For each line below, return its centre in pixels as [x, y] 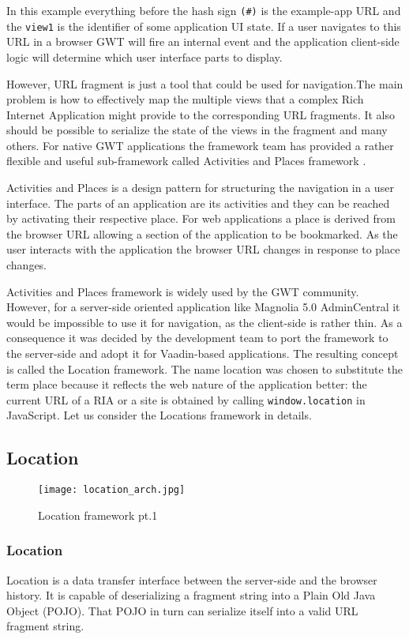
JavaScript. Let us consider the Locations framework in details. [159, 415]
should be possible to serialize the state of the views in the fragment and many [197, 130]
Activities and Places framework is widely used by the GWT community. [183, 291]
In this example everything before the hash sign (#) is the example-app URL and [204, 10]
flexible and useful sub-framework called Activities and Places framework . [186, 161]
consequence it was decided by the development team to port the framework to [197, 338]
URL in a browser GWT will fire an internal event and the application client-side [203, 41]
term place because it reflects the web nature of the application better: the [187, 384]
